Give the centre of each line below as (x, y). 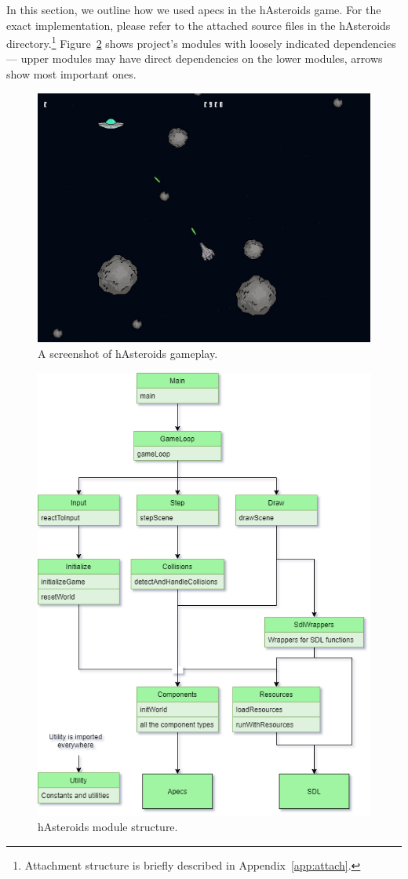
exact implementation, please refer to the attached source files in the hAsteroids (199, 25)
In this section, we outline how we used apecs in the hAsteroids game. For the (194, 9)
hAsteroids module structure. (108, 827)
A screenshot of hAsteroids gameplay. (128, 353)
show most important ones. (71, 74)
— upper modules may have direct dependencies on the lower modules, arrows (195, 58)
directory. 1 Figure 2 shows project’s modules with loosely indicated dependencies (201, 42)
